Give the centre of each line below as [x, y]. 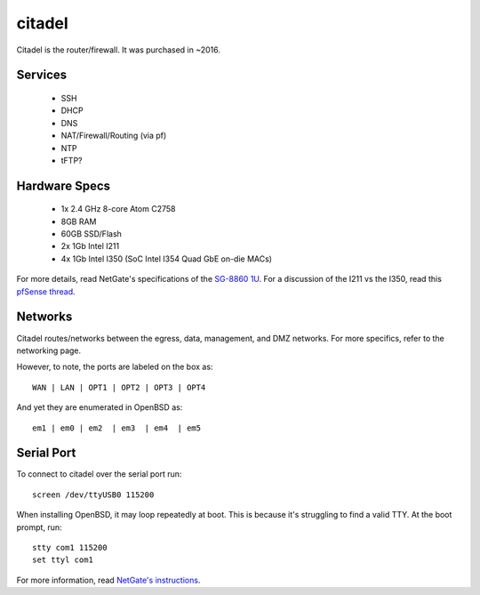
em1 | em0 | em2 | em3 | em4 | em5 [117, 428]
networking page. [49, 350]
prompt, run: [39, 527]
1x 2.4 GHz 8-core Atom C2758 [118, 209]
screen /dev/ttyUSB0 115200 [93, 494]
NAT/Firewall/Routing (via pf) [114, 136]
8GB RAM [79, 221]
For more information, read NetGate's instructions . [108, 580]
